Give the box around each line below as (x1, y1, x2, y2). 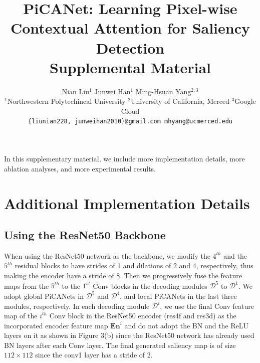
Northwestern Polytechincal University (7, 96, 126, 106)
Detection (96, 37, 165, 58)
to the (62, 280, 81, 291)
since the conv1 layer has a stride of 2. (35, 349, 153, 360)
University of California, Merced (130, 96, 229, 106)
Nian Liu (62, 86, 89, 96)
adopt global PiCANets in (4, 290, 84, 301)
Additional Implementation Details (4, 193, 250, 213)
